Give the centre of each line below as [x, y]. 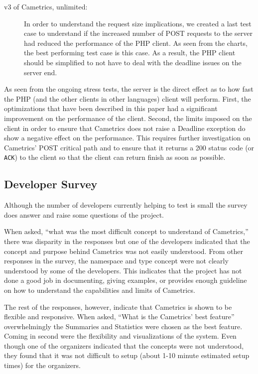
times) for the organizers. [42, 365]
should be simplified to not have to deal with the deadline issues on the [133, 62]
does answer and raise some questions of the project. [84, 214]
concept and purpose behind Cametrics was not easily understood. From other [124, 251]
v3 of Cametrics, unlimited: [46, 6]
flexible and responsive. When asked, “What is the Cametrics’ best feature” [119, 316]
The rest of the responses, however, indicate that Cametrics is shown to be [118, 307]
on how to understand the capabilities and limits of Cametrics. [100, 290]
